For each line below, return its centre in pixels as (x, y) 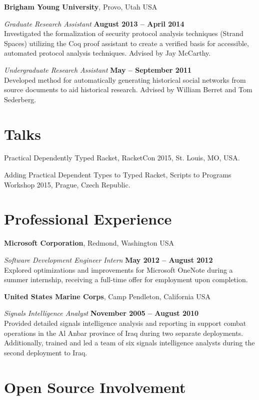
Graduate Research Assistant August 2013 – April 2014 (94, 23)
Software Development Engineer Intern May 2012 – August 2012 (108, 259)
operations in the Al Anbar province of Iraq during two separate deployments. (124, 333)
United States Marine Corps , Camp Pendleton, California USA (107, 296)
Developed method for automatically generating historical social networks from (125, 79)
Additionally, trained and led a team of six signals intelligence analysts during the (129, 343)
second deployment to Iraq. (46, 352)
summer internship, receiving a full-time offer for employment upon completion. (126, 279)
